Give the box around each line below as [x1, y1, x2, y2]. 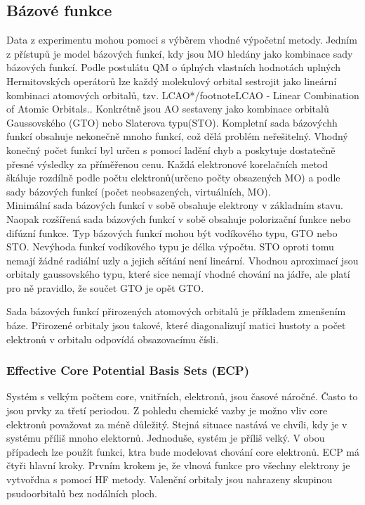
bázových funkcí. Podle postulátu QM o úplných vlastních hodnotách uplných [6, 60, 341, 75]
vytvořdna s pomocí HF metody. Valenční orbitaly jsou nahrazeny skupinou [6, 472, 333, 487]
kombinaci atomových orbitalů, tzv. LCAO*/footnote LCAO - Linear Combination [6, 87, 359, 102]
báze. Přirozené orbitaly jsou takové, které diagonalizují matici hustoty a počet [6, 318, 346, 333]
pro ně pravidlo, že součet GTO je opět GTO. [6, 280, 204, 295]
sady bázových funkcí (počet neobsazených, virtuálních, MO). [6, 184, 271, 198]
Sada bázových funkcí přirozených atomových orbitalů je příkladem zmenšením [6, 304, 346, 319]
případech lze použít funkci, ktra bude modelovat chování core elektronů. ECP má [6, 444, 360, 459]
